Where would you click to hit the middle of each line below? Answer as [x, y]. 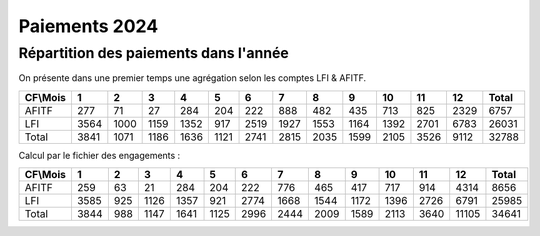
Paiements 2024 [88, 26]
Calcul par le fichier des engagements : [99, 155]
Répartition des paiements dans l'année [153, 53]
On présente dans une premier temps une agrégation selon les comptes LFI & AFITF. [192, 78]
